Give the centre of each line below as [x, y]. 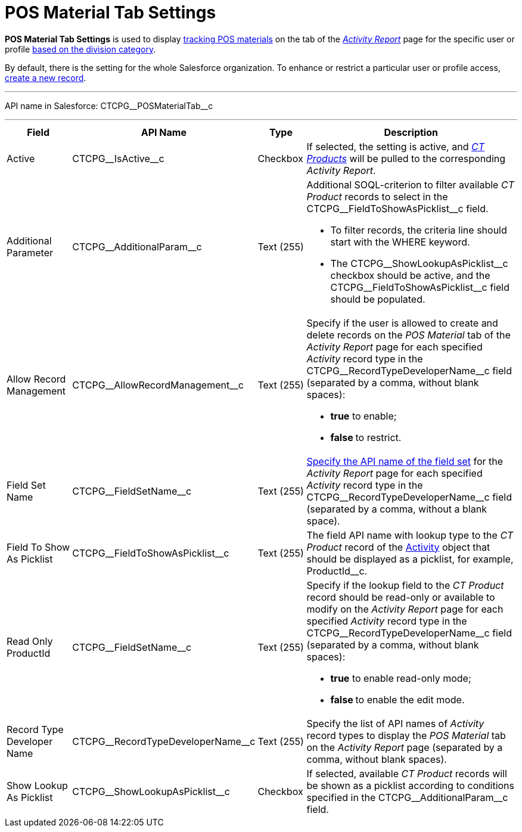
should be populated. [378, 299]
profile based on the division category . [80, 49]
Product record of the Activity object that [398, 547]
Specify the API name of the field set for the [405, 461]
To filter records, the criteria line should [419, 230]
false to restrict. [366, 437]
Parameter [30, 252]
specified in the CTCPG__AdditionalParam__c [407, 797]
